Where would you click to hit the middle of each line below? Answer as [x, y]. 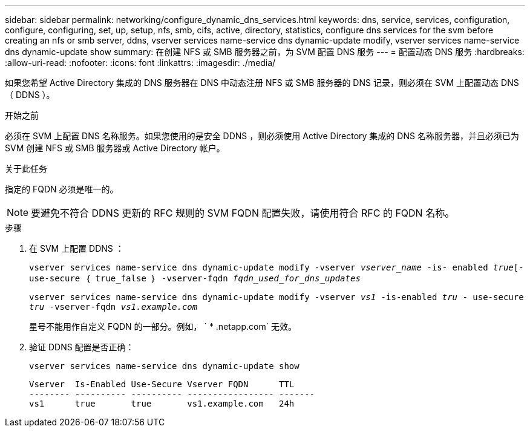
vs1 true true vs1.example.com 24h [162, 404]
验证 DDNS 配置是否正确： [82, 347]
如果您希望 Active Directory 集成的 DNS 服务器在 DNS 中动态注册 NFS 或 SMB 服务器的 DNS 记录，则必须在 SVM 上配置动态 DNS [262, 83]
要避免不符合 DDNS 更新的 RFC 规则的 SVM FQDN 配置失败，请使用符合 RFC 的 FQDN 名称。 [243, 213]
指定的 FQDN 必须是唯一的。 [62, 189]
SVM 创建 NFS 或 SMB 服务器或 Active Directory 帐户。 [115, 148]
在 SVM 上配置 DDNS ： [77, 248]
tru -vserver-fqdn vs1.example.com [113, 307]
